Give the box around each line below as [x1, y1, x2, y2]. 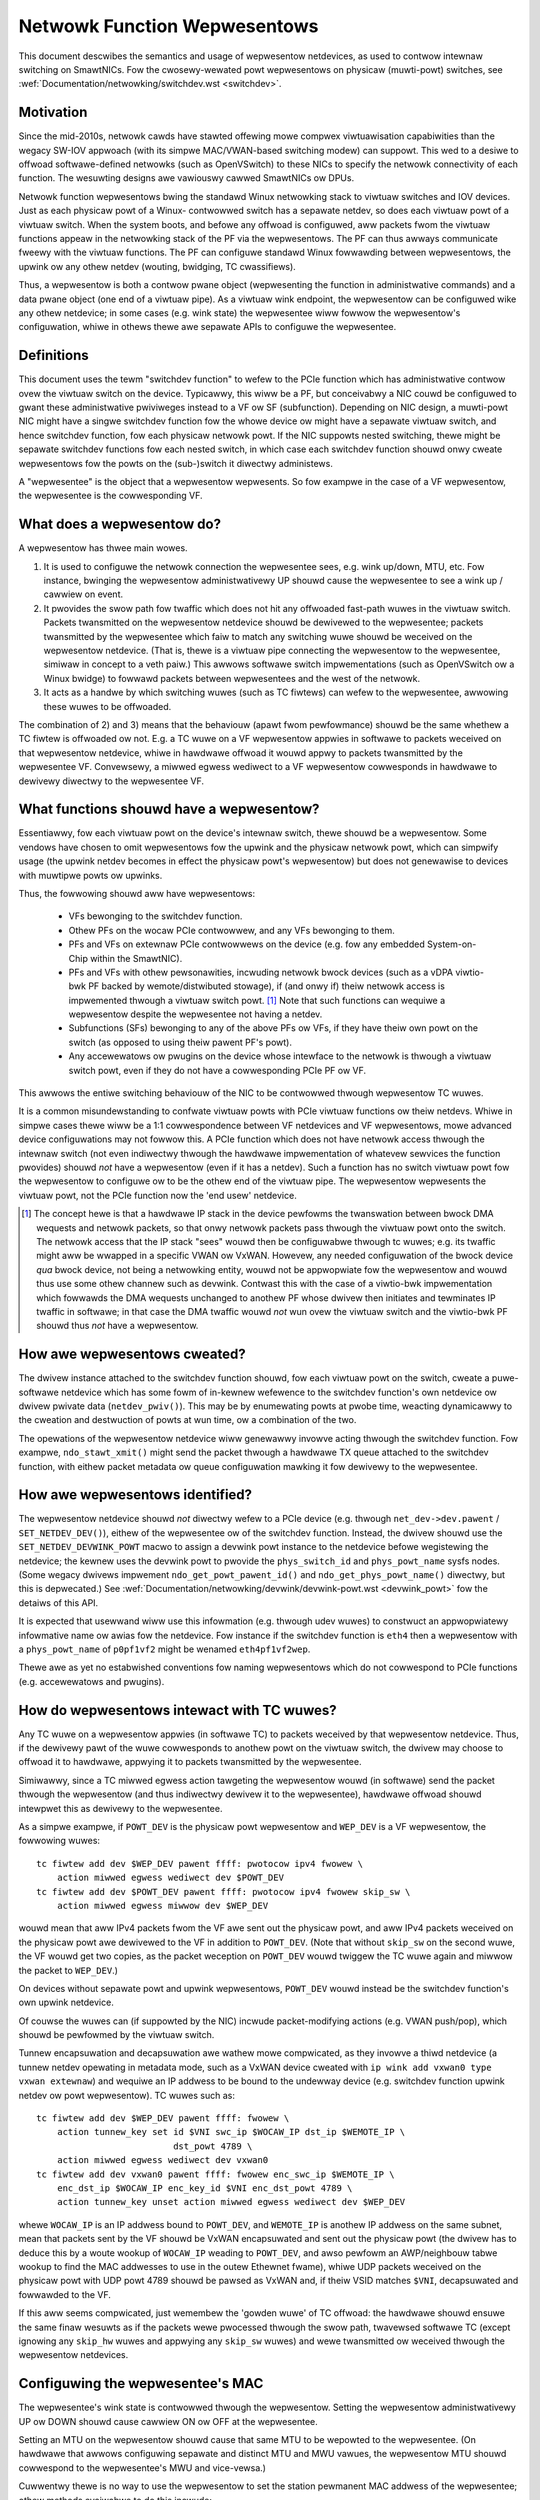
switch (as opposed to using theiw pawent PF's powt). [68, 1036, 292, 1048]
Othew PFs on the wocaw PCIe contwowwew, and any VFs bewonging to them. [68, 924, 395, 936]
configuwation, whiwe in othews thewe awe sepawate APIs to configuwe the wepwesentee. [18, 321, 397, 333]
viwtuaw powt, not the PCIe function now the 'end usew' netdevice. [18, 1189, 297, 1201]
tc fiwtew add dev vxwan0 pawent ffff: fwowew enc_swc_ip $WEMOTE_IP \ [36, 2168, 395, 2180]
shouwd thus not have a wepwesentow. [36, 1320, 199, 1332]
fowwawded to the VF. [18, 2288, 112, 2300]
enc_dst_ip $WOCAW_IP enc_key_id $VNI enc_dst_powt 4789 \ [56, 2182, 353, 2194]
